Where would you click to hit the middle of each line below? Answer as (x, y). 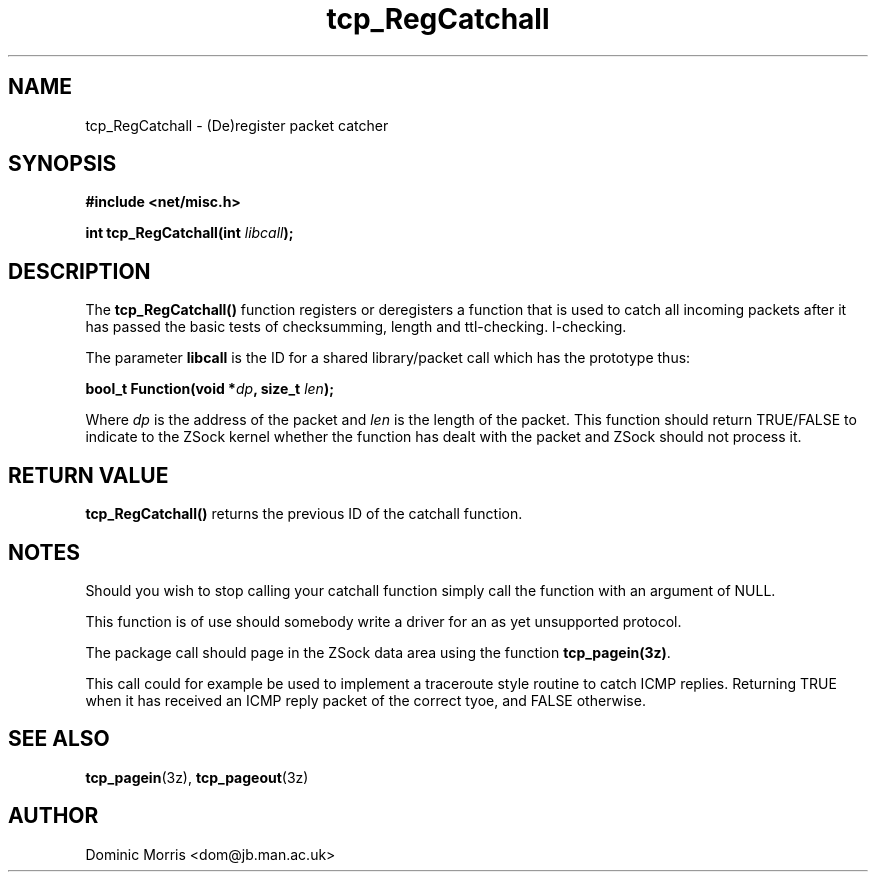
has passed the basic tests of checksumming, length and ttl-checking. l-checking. (356, 327)
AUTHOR (53, 816)
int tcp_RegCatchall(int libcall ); (189, 233)
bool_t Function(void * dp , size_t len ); (209, 389)
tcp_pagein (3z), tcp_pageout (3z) (197, 777)
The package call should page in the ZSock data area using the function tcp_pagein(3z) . (378, 652)
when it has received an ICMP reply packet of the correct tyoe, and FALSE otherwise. (365, 700)
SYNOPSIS (62, 164)
